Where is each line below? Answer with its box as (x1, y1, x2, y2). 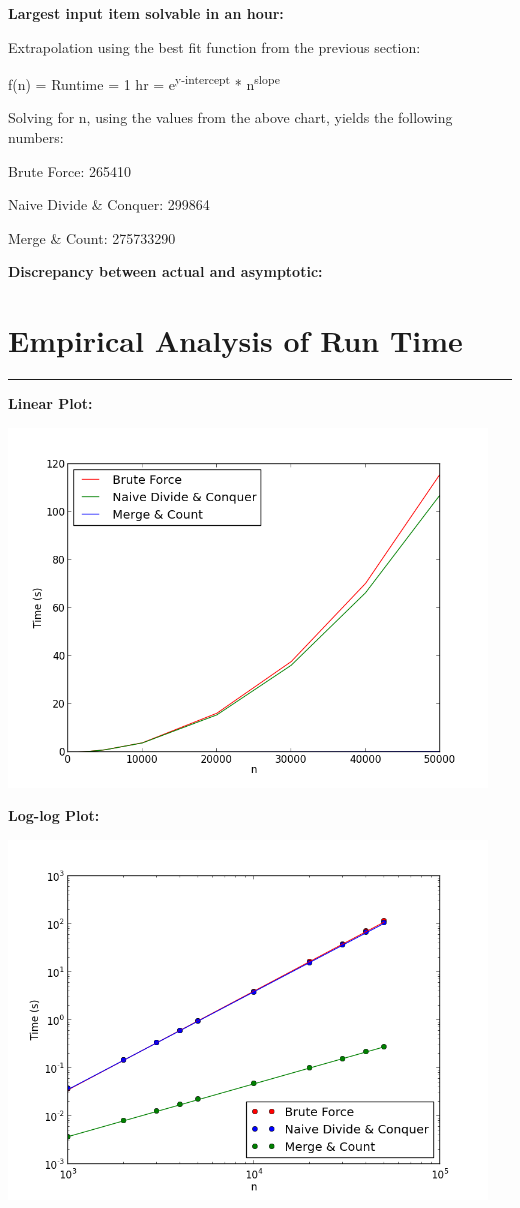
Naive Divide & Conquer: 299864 (8, 194, 210, 215)
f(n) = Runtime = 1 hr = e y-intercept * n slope (8, 71, 280, 94)
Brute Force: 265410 (8, 160, 131, 181)
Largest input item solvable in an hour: (8, 3, 284, 23)
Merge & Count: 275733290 (8, 227, 176, 248)
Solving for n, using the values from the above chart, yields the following (8, 107, 453, 128)
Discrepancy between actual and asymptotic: (8, 261, 323, 282)
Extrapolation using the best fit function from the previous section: (8, 36, 421, 57)
